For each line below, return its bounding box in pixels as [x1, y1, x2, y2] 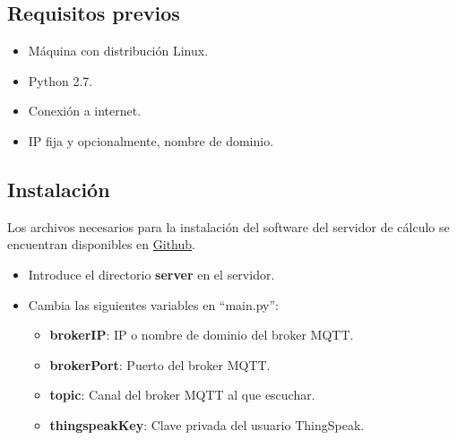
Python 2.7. [28, 71, 93, 90]
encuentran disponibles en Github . [7, 235, 195, 254]
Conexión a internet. [28, 101, 142, 120]
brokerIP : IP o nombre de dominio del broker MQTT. [49, 325, 354, 344]
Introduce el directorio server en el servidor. [28, 264, 275, 283]
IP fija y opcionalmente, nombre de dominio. [28, 131, 274, 150]
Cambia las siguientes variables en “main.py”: [28, 295, 279, 314]
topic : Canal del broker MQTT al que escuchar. [49, 385, 315, 404]
